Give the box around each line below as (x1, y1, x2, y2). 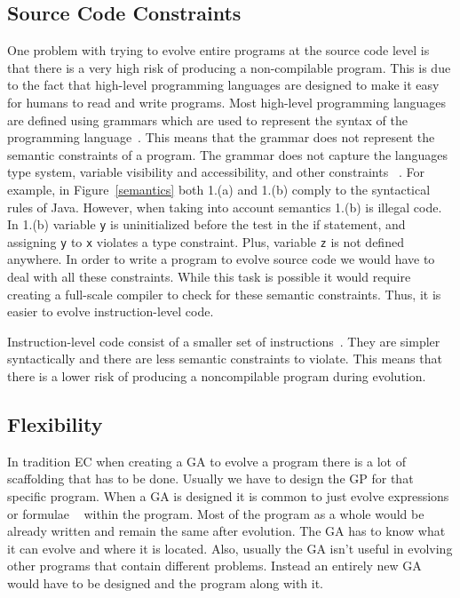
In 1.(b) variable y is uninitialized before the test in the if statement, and (7, 215, 406, 234)
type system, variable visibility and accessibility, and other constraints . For (7, 163, 424, 181)
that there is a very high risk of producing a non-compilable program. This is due (7, 58, 451, 76)
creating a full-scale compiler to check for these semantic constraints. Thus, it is (7, 284, 441, 303)
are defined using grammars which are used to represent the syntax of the (7, 110, 408, 129)
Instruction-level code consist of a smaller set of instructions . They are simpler (7, 331, 440, 350)
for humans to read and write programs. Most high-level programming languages (7, 92, 447, 111)
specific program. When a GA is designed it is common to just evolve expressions (7, 487, 449, 505)
